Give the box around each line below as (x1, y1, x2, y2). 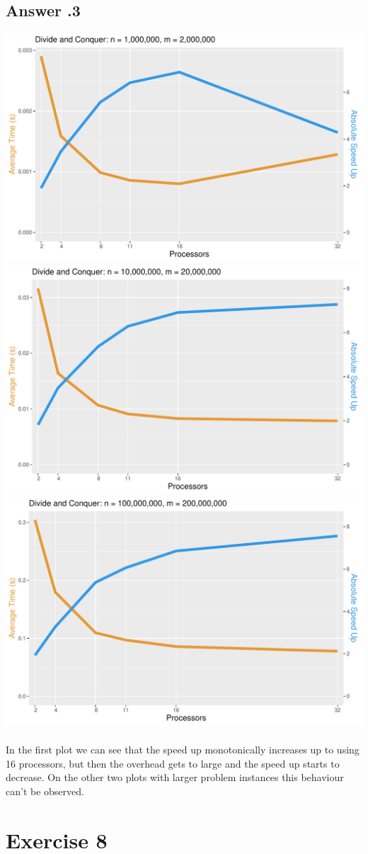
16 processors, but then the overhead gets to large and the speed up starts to (6, 756, 340, 770)
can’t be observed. (6, 783, 84, 798)
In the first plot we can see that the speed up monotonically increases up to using (6, 742, 360, 757)
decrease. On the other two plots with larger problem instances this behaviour (6, 770, 344, 785)
